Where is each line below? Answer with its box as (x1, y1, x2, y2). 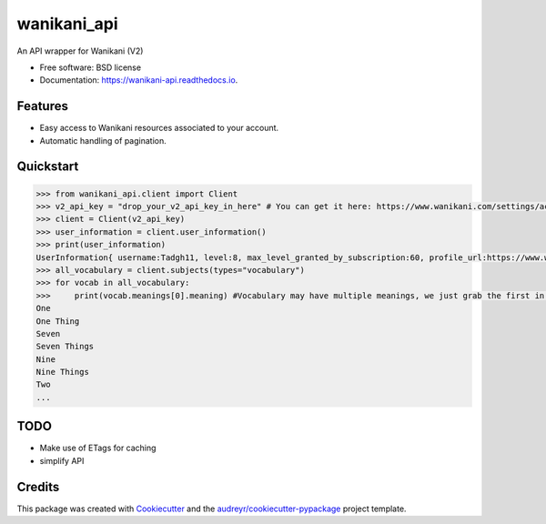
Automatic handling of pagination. (39, 135, 167, 146)
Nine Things (35, 367, 90, 378)
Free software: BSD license (39, 62, 141, 73)
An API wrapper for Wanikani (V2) (16, 45, 144, 56)
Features (16, 98, 68, 114)
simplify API (39, 455, 85, 466)
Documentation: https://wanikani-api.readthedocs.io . (39, 75, 238, 86)
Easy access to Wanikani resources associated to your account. (39, 123, 279, 134)
